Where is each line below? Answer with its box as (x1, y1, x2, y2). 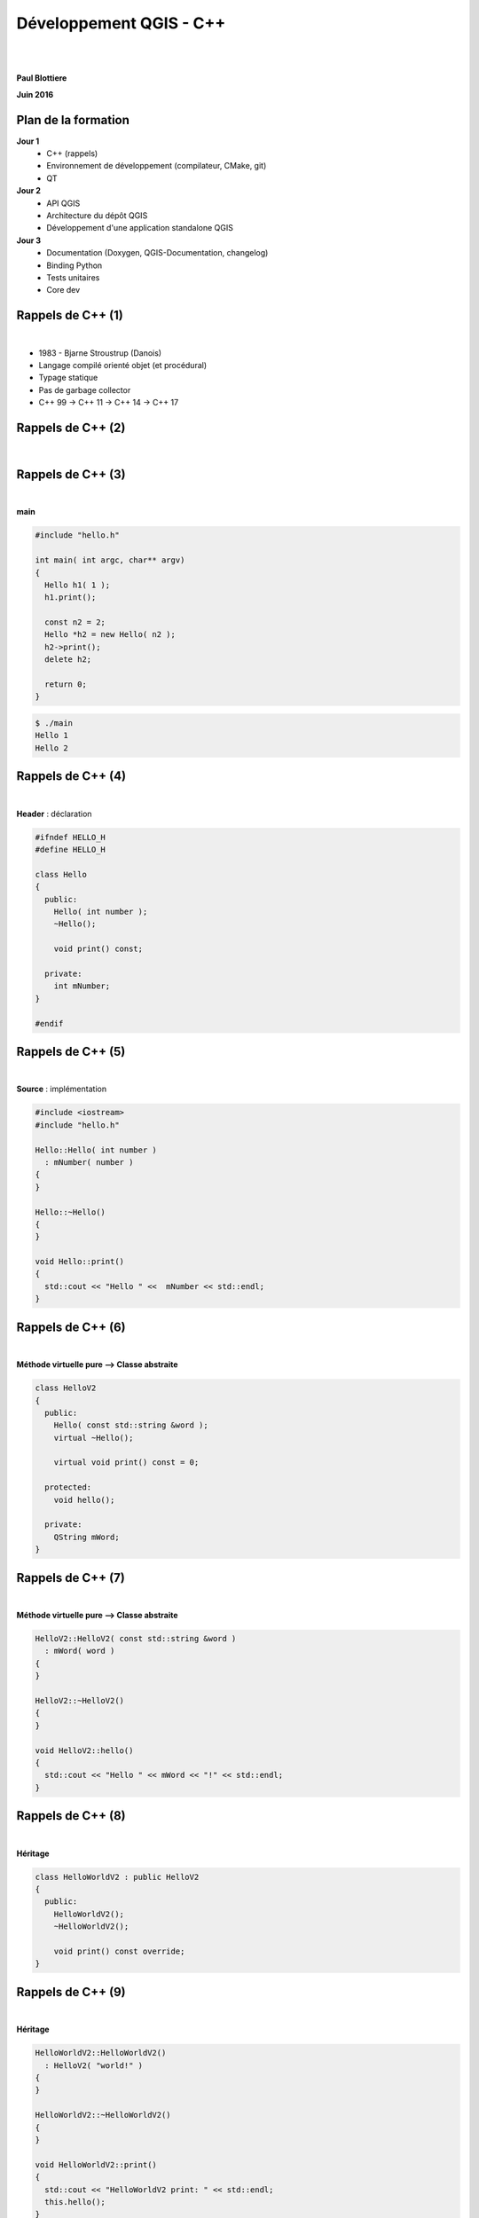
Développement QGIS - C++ (16, 13, 226, 33)
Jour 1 (16, 136, 40, 146)
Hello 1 (35, 730, 68, 741)
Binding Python (46, 260, 103, 271)
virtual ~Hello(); (53, 1433, 134, 1443)
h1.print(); (44, 593, 97, 602)
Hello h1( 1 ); (44, 579, 111, 590)
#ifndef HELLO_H (35, 832, 106, 842)
